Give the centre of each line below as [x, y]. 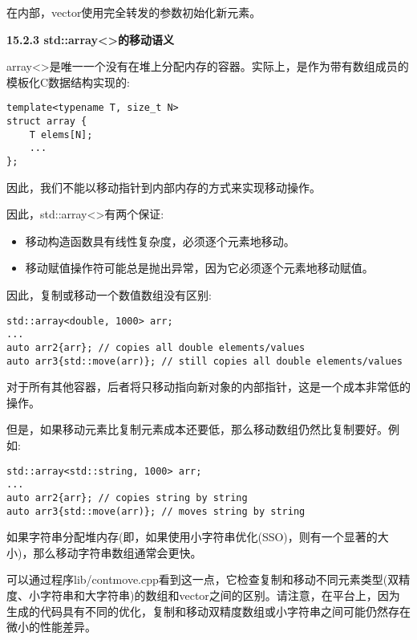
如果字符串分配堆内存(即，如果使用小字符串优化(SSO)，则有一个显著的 [192, 537]
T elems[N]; [61, 135]
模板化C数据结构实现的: [68, 82]
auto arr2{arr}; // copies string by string [127, 497]
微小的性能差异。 [51, 627]
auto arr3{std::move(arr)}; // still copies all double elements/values [204, 361]
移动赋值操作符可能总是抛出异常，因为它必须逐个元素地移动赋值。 [199, 268]
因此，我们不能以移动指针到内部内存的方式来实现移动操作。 [164, 187]
